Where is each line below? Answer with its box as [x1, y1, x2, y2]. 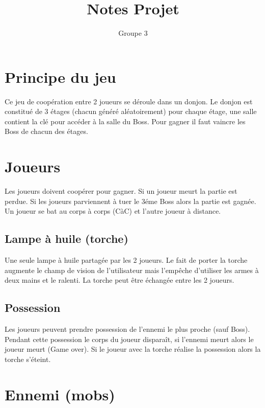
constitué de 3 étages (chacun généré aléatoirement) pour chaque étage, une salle [5, 106, 257, 117]
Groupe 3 [118, 28, 148, 38]
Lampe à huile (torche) [5, 231, 128, 246]
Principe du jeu [5, 66, 116, 87]
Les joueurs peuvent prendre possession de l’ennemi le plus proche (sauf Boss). [5, 324, 250, 334]
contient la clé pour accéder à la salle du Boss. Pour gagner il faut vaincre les [5, 116, 246, 126]
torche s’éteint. [5, 353, 51, 364]
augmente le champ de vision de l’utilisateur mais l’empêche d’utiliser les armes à [5, 264, 259, 275]
